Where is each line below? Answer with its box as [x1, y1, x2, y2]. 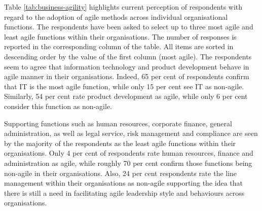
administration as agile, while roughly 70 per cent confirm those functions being [4, 157, 252, 168]
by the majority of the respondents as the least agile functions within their [4, 137, 236, 148]
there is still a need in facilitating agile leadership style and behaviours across [4, 187, 245, 198]
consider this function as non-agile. [4, 100, 113, 111]
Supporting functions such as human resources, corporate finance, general [4, 118, 232, 128]
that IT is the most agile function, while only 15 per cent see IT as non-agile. [4, 81, 244, 91]
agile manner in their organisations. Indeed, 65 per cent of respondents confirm [4, 71, 249, 82]
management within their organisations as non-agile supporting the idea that [4, 178, 243, 188]
